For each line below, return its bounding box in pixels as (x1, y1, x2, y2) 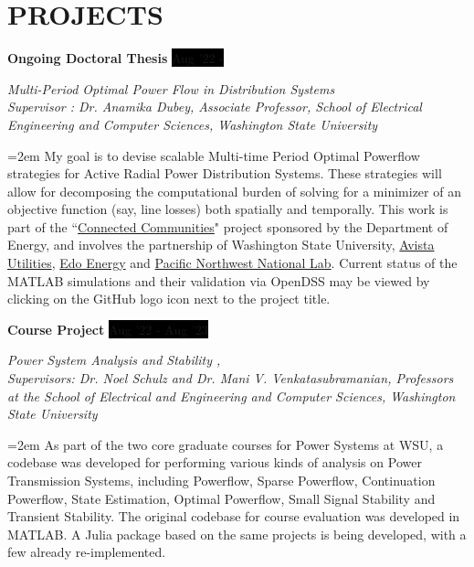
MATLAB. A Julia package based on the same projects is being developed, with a (7, 524, 467, 543)
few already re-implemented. (7, 542, 166, 562)
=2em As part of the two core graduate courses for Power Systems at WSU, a (7, 434, 444, 454)
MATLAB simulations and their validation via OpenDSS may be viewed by (7, 271, 430, 290)
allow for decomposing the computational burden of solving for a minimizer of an (7, 181, 461, 200)
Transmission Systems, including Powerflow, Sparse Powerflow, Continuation (7, 471, 436, 489)
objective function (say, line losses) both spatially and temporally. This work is (7, 199, 448, 219)
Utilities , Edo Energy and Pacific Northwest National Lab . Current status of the (7, 253, 458, 273)
